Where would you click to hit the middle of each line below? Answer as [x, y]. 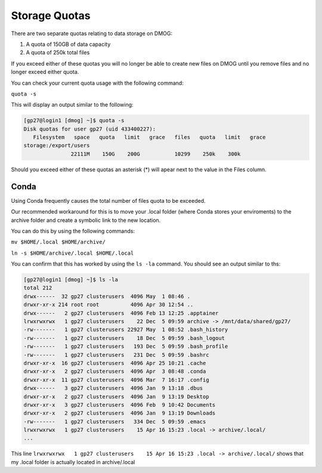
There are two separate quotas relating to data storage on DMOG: [92, 33]
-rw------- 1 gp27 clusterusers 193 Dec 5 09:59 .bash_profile [126, 347]
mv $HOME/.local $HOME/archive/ [58, 242]
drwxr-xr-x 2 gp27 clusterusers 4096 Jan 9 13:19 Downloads [120, 413]
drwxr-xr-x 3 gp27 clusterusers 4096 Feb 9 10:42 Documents [120, 405]
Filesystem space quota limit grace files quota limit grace [149, 137]
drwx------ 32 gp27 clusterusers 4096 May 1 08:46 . [107, 296]
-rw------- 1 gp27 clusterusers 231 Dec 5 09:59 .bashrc [116, 355]
